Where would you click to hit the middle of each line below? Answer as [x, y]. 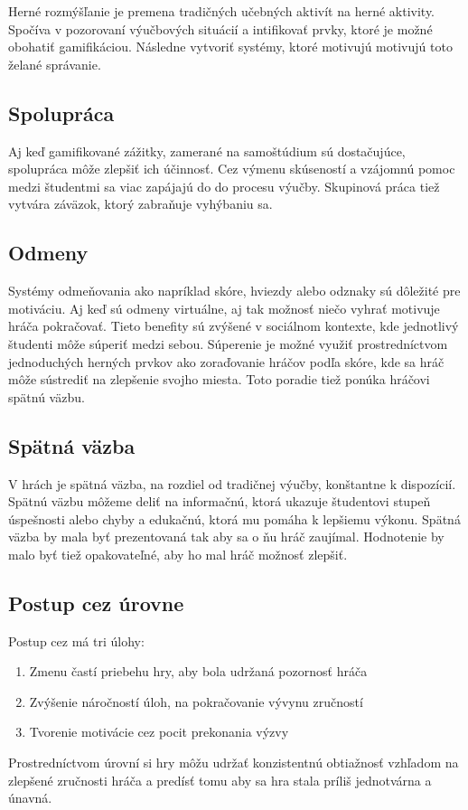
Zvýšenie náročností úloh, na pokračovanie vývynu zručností [196, 701]
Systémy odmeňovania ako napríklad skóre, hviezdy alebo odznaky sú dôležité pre [234, 291]
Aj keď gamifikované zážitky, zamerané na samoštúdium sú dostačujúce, [207, 151]
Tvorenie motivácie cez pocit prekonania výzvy [159, 732]
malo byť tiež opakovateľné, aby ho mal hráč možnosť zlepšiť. [178, 554]
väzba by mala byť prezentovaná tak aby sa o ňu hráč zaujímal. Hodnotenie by [226, 537]
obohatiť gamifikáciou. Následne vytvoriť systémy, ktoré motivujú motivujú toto [230, 47]
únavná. [30, 798]
